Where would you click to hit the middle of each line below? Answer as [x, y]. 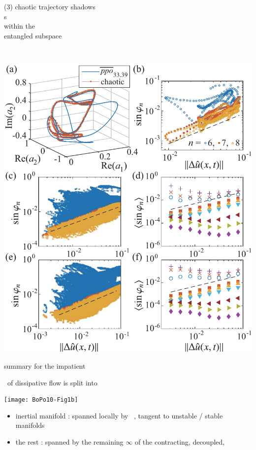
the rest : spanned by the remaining [69, 442]
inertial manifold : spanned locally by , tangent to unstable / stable [119, 415]
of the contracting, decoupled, [179, 442]
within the [20, 26]
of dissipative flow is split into [52, 382]
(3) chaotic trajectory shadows [50, 6]
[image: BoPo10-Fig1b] [41, 400]
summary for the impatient [45, 366]
